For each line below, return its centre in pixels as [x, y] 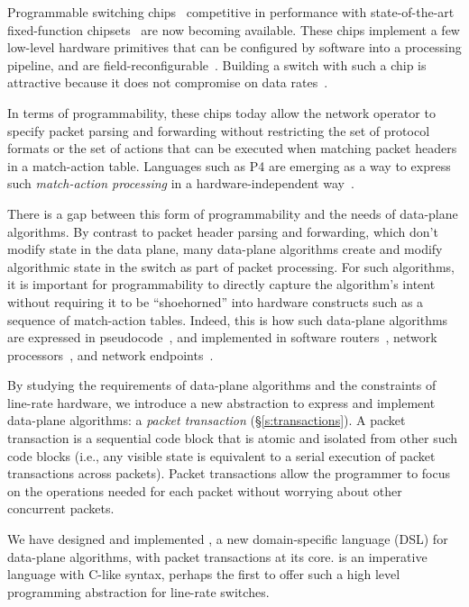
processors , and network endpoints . [110, 354]
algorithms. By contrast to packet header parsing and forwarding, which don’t [223, 231]
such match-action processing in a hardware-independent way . [181, 183]
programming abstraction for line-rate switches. [138, 591]
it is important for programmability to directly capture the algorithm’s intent [221, 284]
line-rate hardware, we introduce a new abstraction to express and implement [221, 402]
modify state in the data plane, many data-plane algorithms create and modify [225, 249]
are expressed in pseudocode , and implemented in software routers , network [222, 337]
